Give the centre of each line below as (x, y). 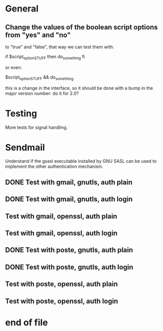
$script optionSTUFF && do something (39, 78)
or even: (14, 67)
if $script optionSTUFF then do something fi (45, 57)
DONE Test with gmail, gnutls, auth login (69, 199)
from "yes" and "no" (38, 35)
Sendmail (25, 147)
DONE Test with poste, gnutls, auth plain (69, 250)
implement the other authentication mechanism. (54, 166)
